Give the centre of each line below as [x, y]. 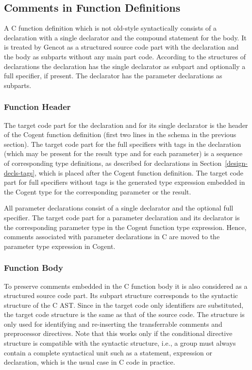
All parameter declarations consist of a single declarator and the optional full [119, 208]
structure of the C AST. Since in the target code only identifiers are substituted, [124, 305]
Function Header [37, 107]
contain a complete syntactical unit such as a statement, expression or [108, 352]
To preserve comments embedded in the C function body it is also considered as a [126, 286]
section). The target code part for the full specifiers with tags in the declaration [123, 144]
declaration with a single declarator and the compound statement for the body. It [125, 37]
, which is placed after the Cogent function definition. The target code [139, 172]
